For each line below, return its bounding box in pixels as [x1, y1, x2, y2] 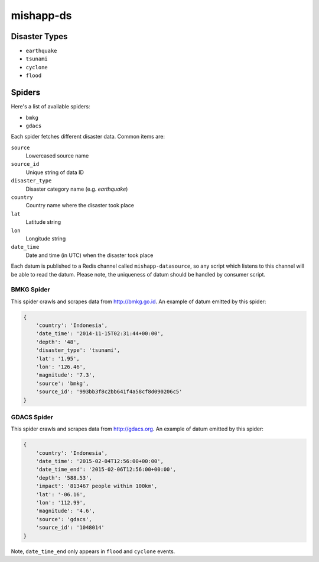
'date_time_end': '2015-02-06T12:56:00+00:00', [35, 466, 177, 473]
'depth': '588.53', [35, 474, 93, 481]
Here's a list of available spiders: [11, 103, 90, 110]
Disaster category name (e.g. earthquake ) [25, 185, 128, 192]
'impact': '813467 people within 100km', [35, 483, 158, 490]
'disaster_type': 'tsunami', [35, 347, 121, 354]
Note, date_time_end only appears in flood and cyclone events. [11, 548, 175, 555]
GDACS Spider [11, 413, 53, 421]
